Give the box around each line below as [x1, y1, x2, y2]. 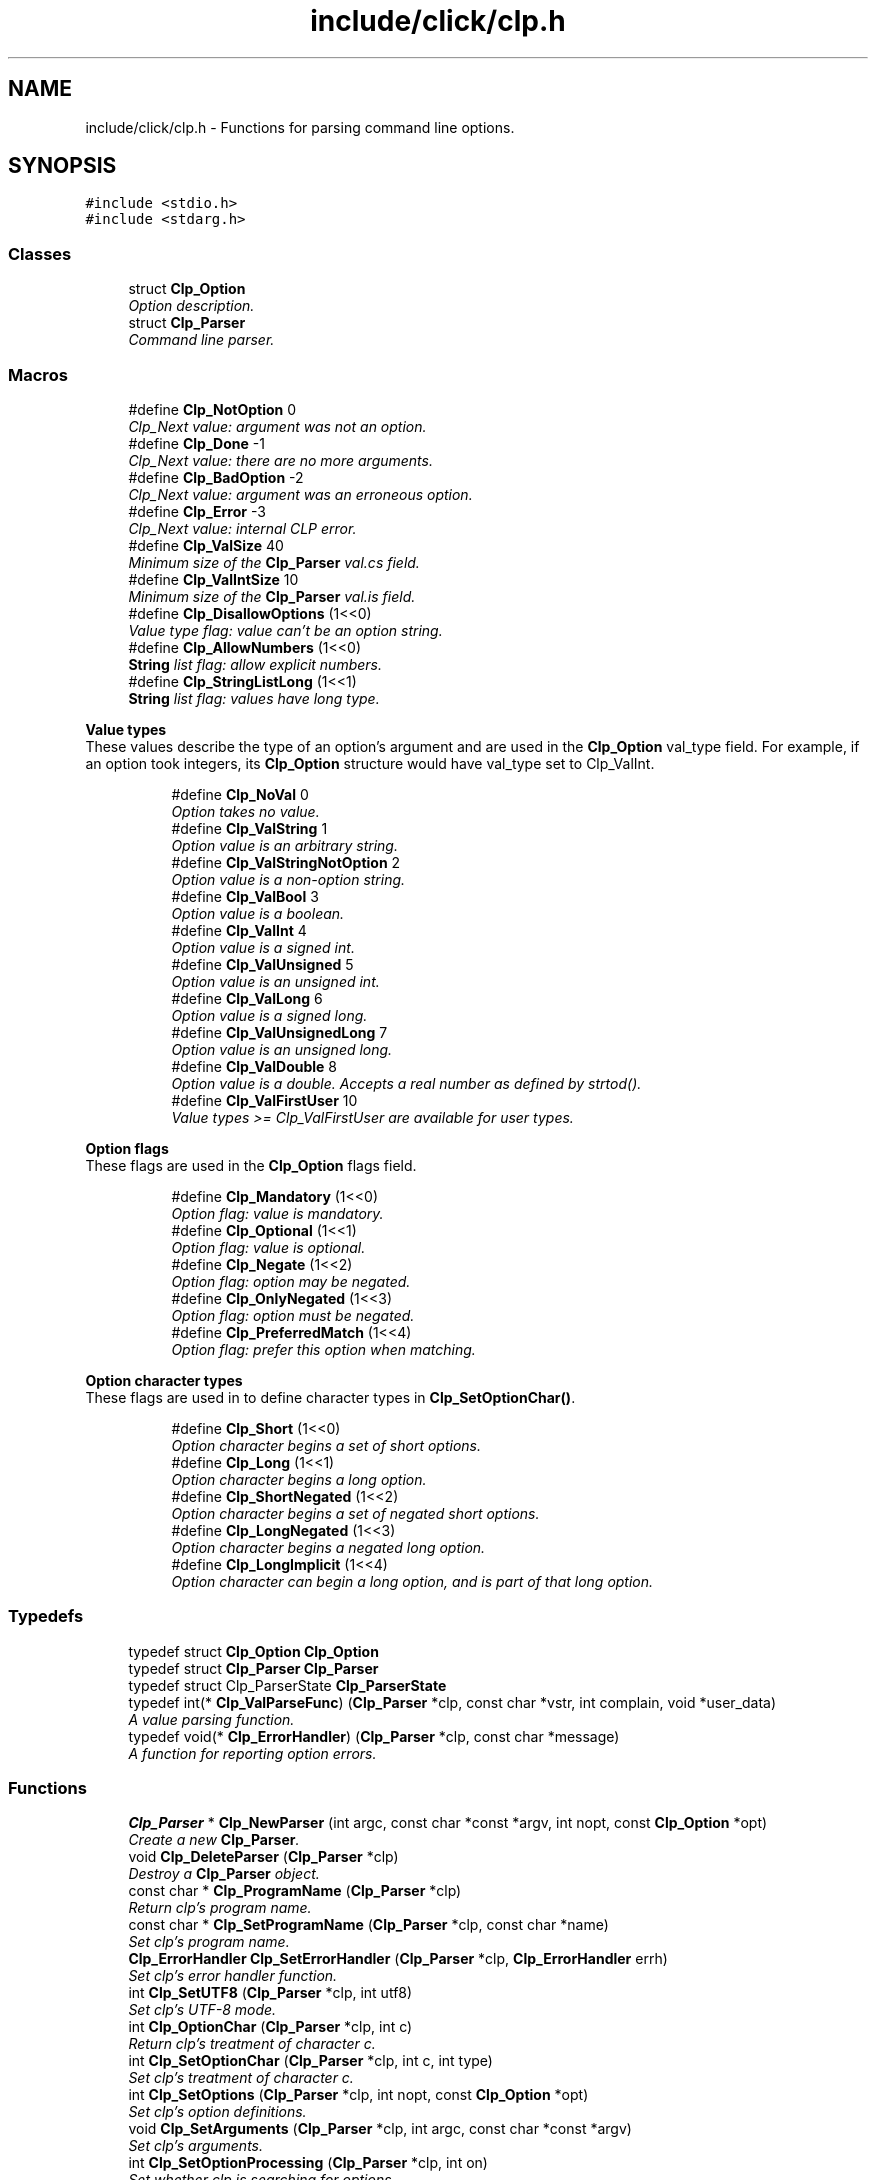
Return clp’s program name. [128, 1899, 312, 1917]
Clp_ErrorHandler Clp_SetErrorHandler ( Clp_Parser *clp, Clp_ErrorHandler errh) [128, 1950, 668, 1968]
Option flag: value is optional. [171, 1238, 366, 1256]
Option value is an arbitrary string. [171, 836, 398, 854]
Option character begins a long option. [171, 1470, 427, 1488]
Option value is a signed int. [171, 938, 355, 956]
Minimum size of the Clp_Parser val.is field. [128, 587, 416, 605]
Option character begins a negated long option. [171, 1538, 486, 1556]
